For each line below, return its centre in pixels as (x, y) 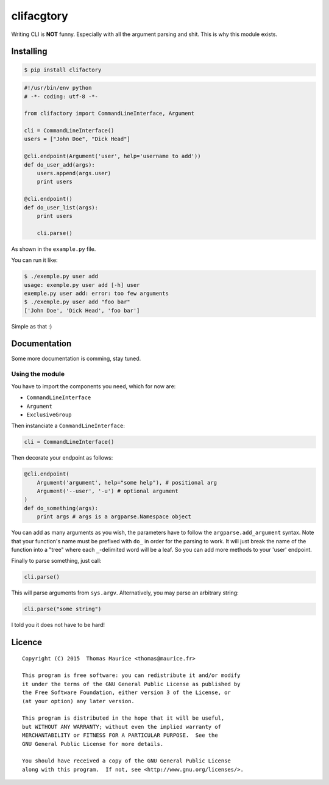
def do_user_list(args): (61, 207)
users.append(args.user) (74, 173)
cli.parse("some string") (63, 609)
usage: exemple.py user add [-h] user (82, 285)
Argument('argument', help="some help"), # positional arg (127, 483)
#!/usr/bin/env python (58, 88)
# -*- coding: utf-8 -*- (61, 96)
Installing (30, 52)
